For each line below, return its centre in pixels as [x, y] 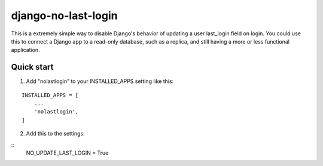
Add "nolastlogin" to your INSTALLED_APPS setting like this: [100, 81]
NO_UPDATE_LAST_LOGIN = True [67, 153]
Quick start [32, 67]
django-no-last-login [64, 16]
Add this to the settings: [55, 134]
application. [25, 50]
